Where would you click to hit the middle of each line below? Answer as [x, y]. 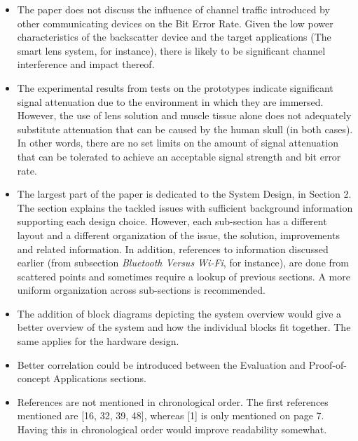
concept [34, 378]
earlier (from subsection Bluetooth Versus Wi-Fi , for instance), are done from [183, 263]
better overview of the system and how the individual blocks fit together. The [184, 327]
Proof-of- [328, 364]
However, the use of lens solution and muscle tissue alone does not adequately [184, 115]
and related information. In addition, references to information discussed [173, 249]
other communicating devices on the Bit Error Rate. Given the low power [175, 23]
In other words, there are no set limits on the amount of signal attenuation [178, 143]
